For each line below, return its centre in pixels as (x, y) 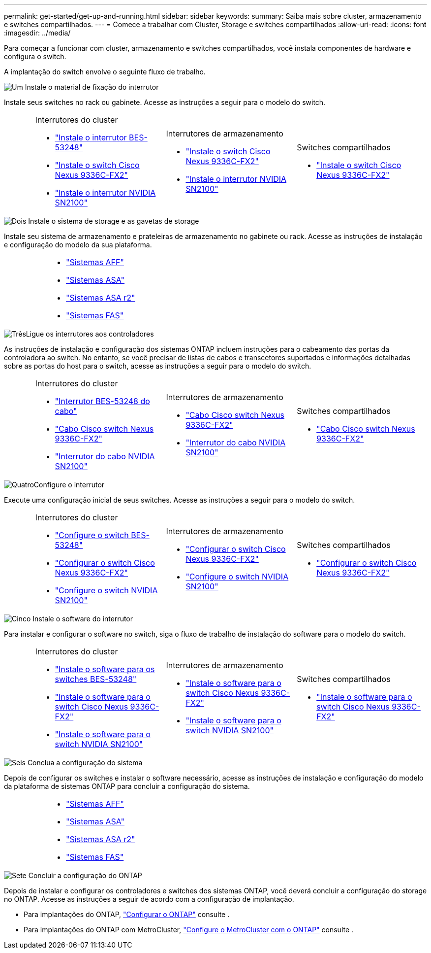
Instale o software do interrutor (83, 619)
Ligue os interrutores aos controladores (90, 334)
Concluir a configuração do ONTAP (85, 875)
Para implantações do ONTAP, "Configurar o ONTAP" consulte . (127, 914)
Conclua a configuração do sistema (85, 763)
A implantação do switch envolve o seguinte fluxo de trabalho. (105, 72)
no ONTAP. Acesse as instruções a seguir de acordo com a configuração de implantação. (149, 899)
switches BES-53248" (96, 679)
